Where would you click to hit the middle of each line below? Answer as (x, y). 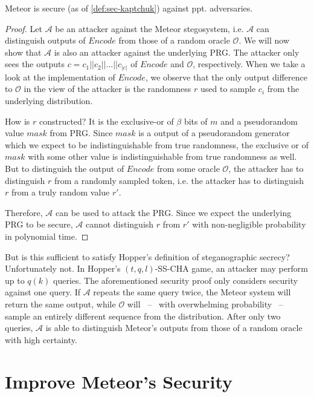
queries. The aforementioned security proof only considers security (176, 280)
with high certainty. (41, 339)
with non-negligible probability (249, 224)
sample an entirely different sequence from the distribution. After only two (143, 316)
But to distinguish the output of (65, 169)
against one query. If (43, 292)
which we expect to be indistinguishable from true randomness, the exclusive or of (157, 144)
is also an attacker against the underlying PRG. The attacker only (177, 52)
